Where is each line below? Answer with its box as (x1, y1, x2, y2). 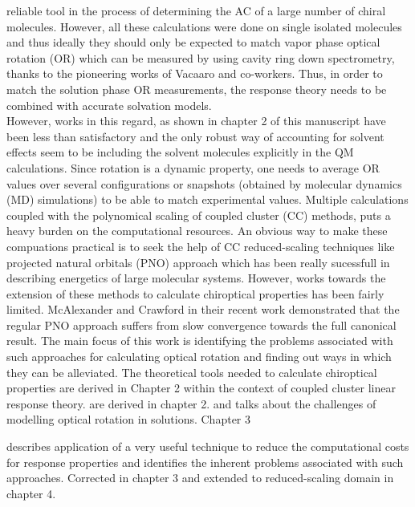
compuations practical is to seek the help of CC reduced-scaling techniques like (6, 237, 395, 254)
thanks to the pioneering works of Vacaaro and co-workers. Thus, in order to (6, 65, 383, 82)
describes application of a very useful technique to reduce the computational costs (6, 438, 409, 455)
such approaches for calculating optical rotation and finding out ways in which (6, 348, 392, 365)
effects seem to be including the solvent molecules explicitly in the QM (6, 144, 354, 160)
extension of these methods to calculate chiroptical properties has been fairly (6, 285, 384, 302)
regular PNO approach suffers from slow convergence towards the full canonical (6, 316, 397, 333)
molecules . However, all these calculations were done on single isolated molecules (6, 18, 402, 34)
